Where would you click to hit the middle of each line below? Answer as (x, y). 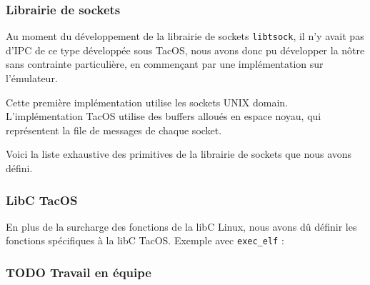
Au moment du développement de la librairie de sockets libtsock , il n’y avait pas (185, 36)
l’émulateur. (32, 78)
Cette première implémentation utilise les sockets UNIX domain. (147, 102)
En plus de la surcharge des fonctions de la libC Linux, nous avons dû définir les (181, 226)
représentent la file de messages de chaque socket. (114, 130)
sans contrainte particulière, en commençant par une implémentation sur (165, 64)
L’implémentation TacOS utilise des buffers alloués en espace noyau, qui (164, 116)
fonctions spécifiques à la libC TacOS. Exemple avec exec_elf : (145, 240)
